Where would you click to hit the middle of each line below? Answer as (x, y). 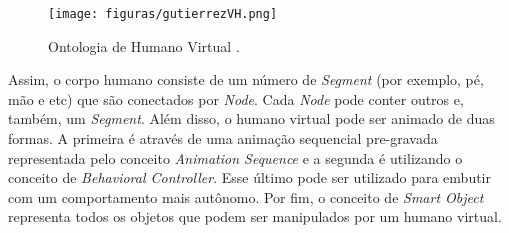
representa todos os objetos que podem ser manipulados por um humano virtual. (255, 216)
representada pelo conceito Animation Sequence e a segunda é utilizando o (235, 157)
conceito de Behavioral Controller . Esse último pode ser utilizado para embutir (250, 177)
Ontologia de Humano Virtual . (144, 45)
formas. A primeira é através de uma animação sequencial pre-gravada (223, 138)
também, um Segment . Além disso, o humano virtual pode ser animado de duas (251, 118)
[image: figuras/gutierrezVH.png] (163, 14)
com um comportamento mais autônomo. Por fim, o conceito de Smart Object (246, 196)
